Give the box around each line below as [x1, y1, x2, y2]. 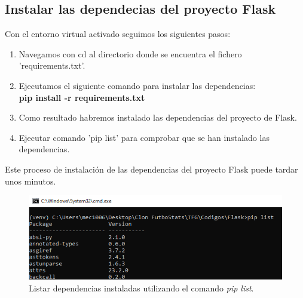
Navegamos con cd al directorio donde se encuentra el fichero [19, 47, 242, 60]
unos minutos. [5, 174, 56, 187]
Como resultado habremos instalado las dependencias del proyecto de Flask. [19, 111, 297, 124]
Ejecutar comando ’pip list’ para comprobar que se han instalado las [19, 131, 270, 143]
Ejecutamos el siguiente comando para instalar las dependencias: [19, 79, 256, 91]
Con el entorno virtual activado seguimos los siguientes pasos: [5, 27, 231, 40]
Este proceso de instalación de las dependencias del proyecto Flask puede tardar [5, 162, 298, 175]
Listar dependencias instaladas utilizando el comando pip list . [29, 281, 254, 294]
